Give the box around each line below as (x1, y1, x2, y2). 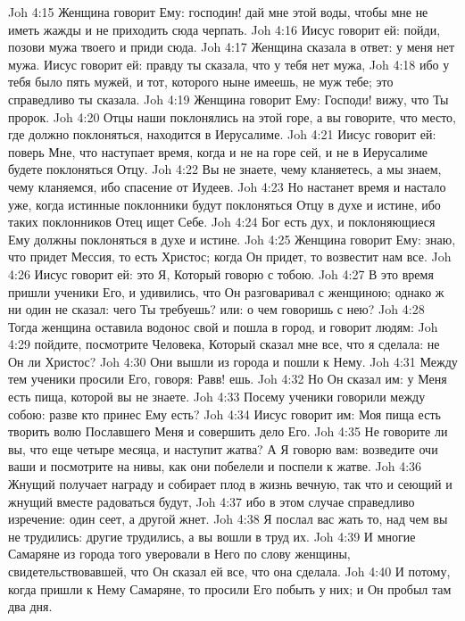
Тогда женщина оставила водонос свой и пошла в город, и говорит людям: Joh (8, 317, 438, 335)
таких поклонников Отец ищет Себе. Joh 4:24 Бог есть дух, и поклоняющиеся (8, 212, 436, 231)
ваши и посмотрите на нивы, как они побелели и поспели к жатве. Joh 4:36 (8, 457, 422, 476)
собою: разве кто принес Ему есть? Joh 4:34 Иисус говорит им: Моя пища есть (8, 404, 441, 423)
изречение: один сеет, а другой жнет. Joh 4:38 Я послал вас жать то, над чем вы (8, 509, 448, 528)
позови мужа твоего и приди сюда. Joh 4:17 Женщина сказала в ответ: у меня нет (8, 37, 455, 56)
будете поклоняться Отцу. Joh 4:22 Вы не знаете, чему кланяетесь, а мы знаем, (8, 160, 442, 178)
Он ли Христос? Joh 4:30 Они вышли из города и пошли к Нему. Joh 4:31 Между (8, 352, 458, 370)
